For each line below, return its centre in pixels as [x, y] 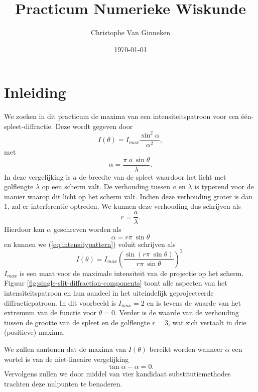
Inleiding [35, 92]
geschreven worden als [87, 229]
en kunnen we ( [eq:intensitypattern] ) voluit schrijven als [90, 244]
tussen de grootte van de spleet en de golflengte [77, 322]
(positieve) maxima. [35, 332]
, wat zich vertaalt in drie [207, 322]
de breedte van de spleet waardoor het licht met [153, 176]
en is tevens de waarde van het [194, 302]
